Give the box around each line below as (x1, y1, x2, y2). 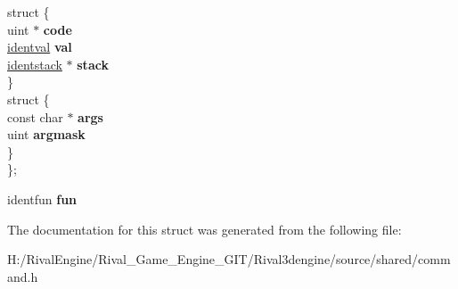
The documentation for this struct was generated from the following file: (7, 219, 402, 238)
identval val (7, 37, 72, 56)
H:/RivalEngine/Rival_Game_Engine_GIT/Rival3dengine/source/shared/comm (7, 250, 451, 268)
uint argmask (7, 125, 86, 144)
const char (7, 107, 63, 126)
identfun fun (7, 189, 78, 208)
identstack (7, 54, 62, 73)
